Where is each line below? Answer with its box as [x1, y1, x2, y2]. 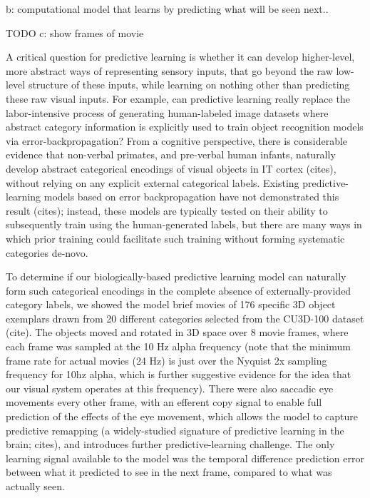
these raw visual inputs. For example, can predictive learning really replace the [6, 91, 350, 106]
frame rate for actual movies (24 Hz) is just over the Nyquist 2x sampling [6, 352, 327, 367]
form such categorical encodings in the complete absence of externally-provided [6, 283, 351, 298]
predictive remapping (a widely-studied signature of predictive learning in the [6, 422, 344, 437]
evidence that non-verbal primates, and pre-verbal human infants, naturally [6, 147, 336, 162]
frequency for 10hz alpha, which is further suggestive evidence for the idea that [6, 367, 351, 382]
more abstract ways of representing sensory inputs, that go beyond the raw [6, 63, 333, 78]
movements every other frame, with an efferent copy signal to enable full [6, 395, 322, 410]
